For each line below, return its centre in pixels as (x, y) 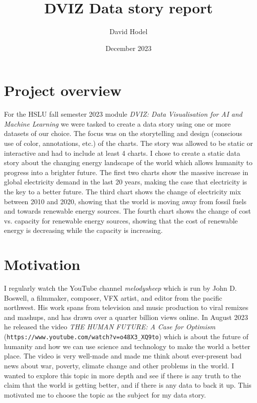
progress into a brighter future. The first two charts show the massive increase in (126, 172)
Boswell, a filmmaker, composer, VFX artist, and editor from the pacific (113, 297)
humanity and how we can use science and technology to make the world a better (127, 346)
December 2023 (128, 48)
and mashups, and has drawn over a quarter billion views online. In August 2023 (126, 317)
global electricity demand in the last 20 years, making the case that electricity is (126, 182)
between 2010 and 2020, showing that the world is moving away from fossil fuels (125, 201)
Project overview (63, 90)
